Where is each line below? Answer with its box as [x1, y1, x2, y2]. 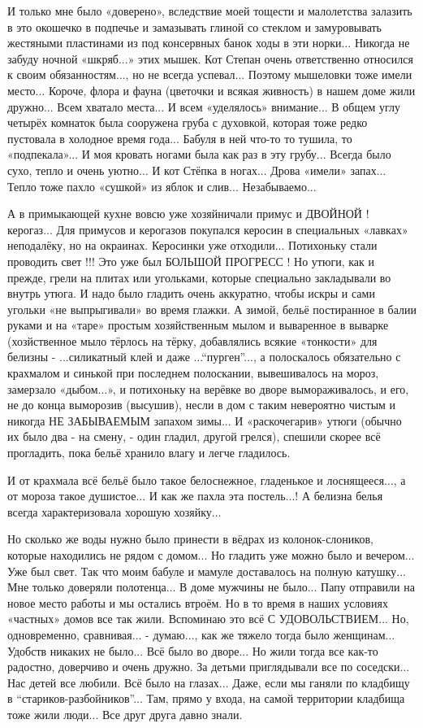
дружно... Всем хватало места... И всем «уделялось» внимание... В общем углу [7, 98, 400, 115]
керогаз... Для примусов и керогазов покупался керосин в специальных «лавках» [7, 220, 408, 238]
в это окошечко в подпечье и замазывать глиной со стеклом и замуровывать [7, 18, 382, 35]
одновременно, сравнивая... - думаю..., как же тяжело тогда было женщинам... [7, 626, 395, 643]
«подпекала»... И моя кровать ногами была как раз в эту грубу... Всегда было [7, 146, 391, 163]
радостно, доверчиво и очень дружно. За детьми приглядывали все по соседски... [7, 658, 410, 675]
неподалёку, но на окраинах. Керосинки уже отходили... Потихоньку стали [7, 237, 378, 254]
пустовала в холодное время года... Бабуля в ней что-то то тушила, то [7, 129, 352, 146]
